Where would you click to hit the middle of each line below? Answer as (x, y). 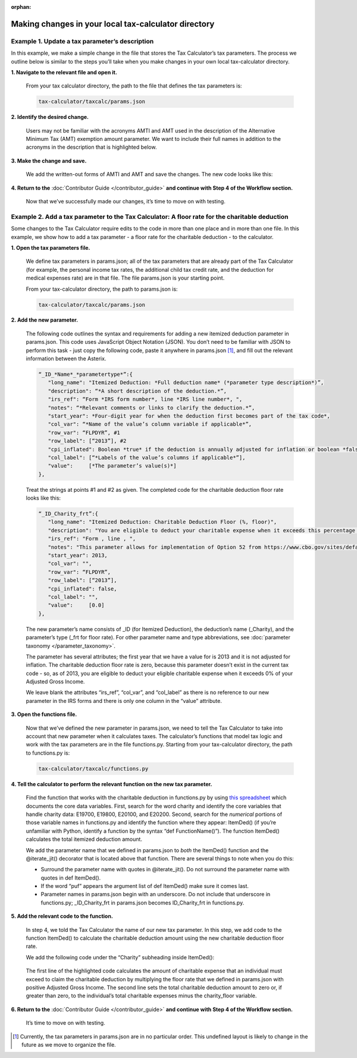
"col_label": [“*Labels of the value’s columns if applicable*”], (147, 457)
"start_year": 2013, (78, 555)
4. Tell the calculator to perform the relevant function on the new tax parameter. (112, 784)
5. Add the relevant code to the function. (62, 916)
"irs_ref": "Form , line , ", (92, 539)
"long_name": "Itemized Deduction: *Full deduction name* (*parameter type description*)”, (186, 383)
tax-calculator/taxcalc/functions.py (93, 768)
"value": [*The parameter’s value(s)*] (112, 466)
